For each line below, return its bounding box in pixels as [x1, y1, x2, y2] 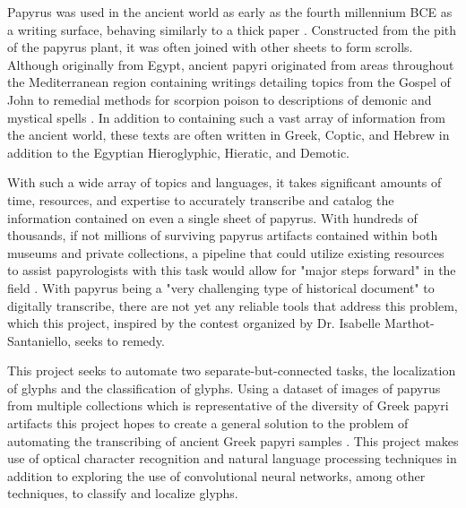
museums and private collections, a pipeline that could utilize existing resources [7, 243, 444, 262]
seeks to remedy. [74, 331, 165, 349]
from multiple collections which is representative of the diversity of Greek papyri [7, 396, 449, 415]
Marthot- [384, 314, 435, 332]
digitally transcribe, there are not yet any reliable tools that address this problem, [7, 296, 458, 314]
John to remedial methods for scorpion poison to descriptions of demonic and [7, 90, 432, 108]
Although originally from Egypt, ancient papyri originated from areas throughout [7, 55, 454, 73]
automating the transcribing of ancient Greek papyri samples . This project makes [7, 431, 459, 450]
